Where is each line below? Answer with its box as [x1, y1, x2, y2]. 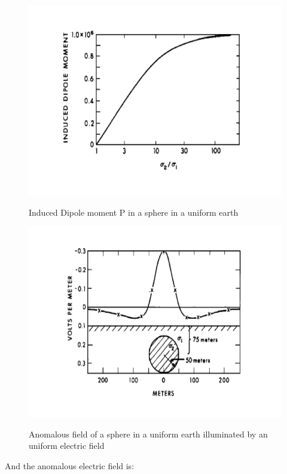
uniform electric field [29, 439, 105, 452]
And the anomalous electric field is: [5, 459, 135, 472]
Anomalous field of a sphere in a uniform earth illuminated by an [29, 427, 268, 440]
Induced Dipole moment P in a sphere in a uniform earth [29, 206, 239, 218]
